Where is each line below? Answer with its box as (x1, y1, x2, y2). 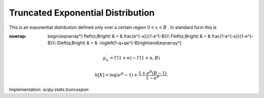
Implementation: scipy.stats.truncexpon (9, 87, 89, 93)
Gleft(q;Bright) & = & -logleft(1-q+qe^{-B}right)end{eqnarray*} (57, 40, 182, 46)
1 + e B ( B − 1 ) (138, 69, 167, 76)
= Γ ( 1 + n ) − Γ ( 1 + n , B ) (110, 55, 160, 60)
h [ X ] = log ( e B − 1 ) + (94, 71, 138, 78)
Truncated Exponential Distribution (9, 7, 155, 18)
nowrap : (9, 33, 27, 39)
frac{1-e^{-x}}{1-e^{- (211, 33, 254, 39)
